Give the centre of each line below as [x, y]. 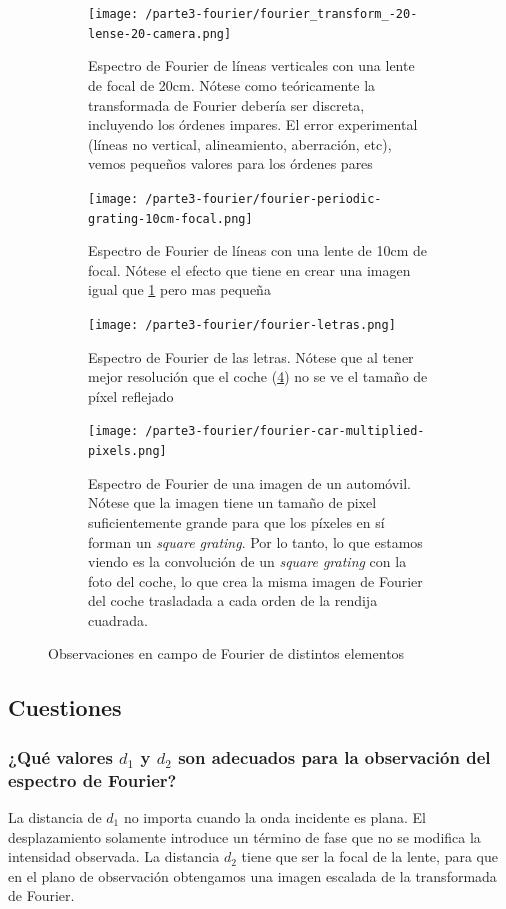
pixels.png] [127, 451]
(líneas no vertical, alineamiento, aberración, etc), [240, 143]
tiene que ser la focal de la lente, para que [369, 856]
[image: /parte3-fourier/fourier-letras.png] [242, 324]
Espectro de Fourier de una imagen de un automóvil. [249, 482]
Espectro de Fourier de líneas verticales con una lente [251, 65]
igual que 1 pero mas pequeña [179, 289]
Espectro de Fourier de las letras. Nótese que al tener [251, 356]
